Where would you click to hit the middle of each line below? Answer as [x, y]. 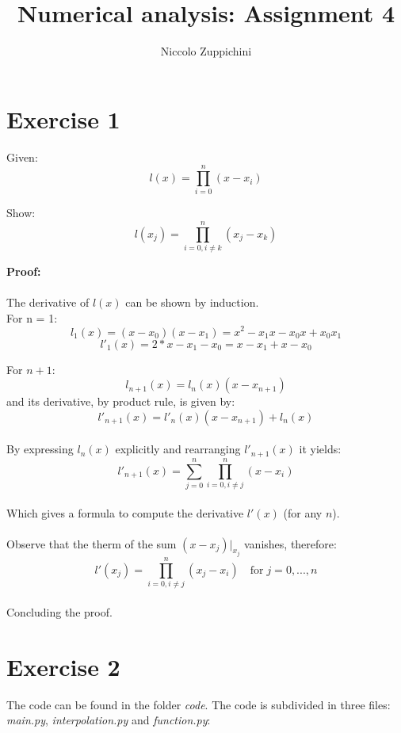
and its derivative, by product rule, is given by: [121, 401]
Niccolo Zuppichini [206, 51]
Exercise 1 [63, 118]
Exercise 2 [63, 666]
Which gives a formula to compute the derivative [125, 512]
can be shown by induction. [192, 302]
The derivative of [48, 302]
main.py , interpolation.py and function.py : [109, 720]
